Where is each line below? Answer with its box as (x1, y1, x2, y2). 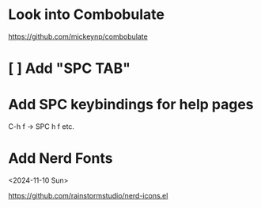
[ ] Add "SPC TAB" (8, 59, 130, 78)
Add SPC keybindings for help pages (8, 96, 255, 114)
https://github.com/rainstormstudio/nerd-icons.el (8, 191, 168, 200)
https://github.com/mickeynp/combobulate (8, 32, 148, 41)
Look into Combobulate (8, 6, 165, 24)
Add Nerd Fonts (8, 149, 113, 168)
